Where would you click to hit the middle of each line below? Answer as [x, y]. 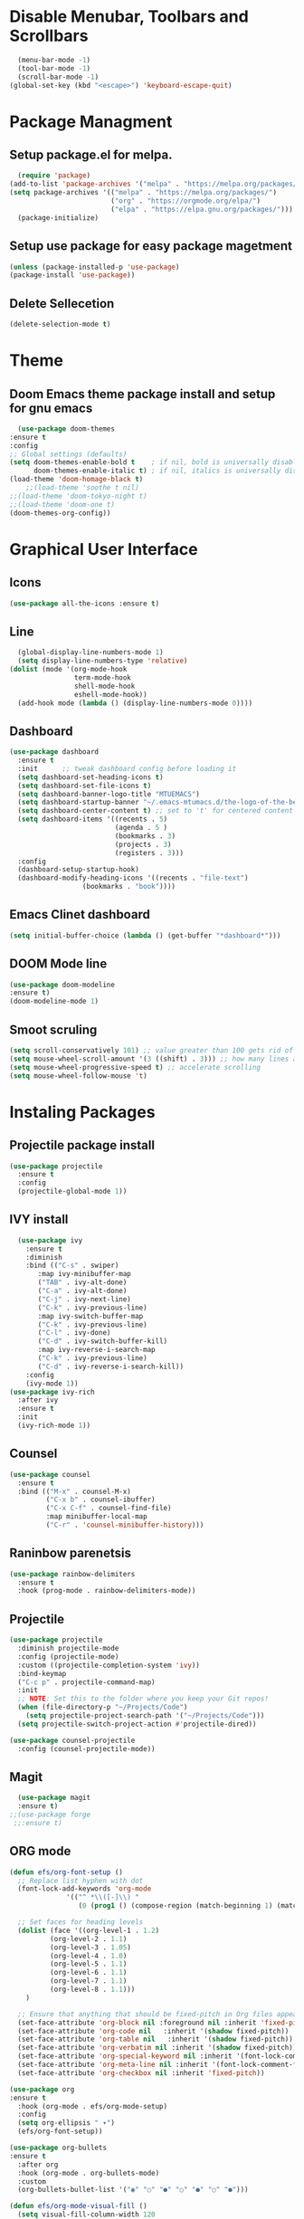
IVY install [39, 1219]
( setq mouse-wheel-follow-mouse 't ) [78, 1076]
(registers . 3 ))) [149, 852]
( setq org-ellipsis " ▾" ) [66, 2123]
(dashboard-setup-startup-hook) [79, 870]
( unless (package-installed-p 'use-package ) [95, 267]
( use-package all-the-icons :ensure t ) [85, 604]
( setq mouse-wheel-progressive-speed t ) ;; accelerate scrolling [135, 1067]
